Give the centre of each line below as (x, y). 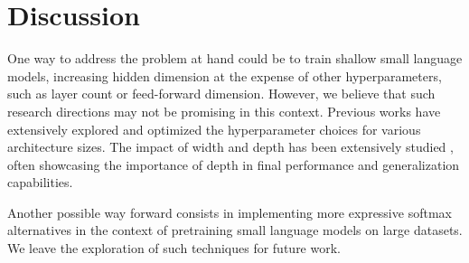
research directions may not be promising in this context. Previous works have (224, 111)
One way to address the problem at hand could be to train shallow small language (235, 58)
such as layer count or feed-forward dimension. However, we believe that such (221, 94)
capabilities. (40, 182)
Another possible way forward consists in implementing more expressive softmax (230, 212)
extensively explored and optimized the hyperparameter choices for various (214, 129)
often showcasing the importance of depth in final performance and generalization (234, 164)
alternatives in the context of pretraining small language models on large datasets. (235, 230)
